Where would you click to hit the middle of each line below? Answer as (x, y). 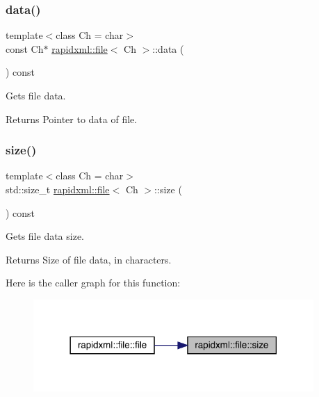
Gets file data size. (45, 236)
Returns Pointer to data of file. (72, 119)
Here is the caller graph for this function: (93, 283)
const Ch (25, 48)
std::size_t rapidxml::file (58, 189)
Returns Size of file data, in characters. (89, 259)
